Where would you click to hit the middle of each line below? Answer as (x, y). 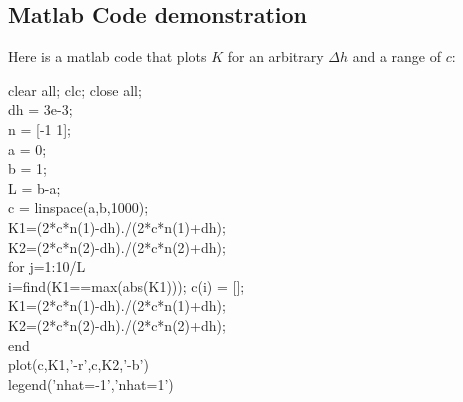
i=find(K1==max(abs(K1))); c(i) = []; (126, 285)
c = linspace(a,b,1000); (78, 207)
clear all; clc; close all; (75, 89)
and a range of (396, 56)
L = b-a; (34, 187)
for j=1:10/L (47, 266)
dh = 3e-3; (40, 109)
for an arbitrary (275, 56)
